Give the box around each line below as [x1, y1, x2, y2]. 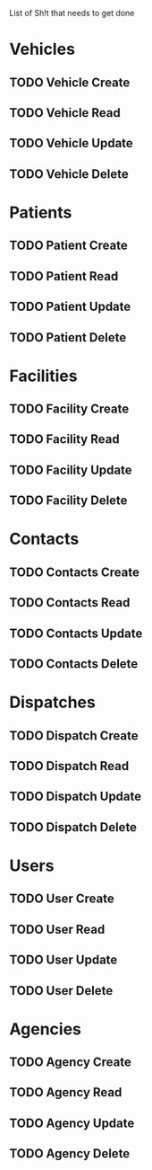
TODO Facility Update [9, 462, 132, 477]
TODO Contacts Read [9, 595, 131, 610]
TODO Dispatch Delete [9, 820, 137, 835]
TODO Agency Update [9, 1115, 135, 1130]
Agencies [9, 1019, 82, 1039]
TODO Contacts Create [9, 564, 140, 580]
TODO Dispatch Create [9, 728, 139, 743]
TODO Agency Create [9, 1055, 131, 1070]
